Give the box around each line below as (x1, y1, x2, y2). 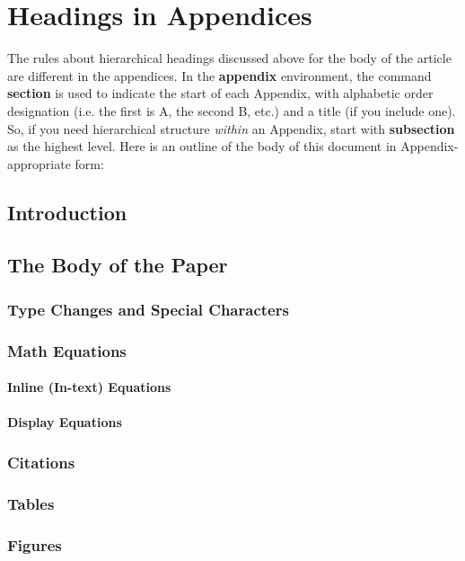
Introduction (7, 198, 127, 226)
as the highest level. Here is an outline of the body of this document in (7, 137, 397, 156)
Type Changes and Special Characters (7, 298, 289, 320)
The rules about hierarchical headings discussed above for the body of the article (7, 49, 452, 67)
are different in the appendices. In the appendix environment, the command (7, 66, 432, 85)
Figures (7, 533, 62, 556)
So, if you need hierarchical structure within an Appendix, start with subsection (7, 119, 455, 138)
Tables (7, 492, 55, 514)
